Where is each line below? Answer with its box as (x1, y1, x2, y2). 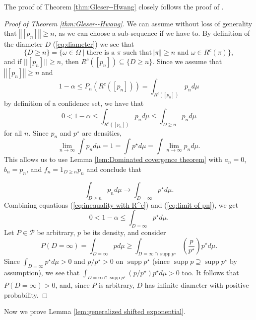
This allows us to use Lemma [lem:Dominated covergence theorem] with (4, 154, 222, 164)
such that (123, 49, 152, 57)
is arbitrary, (99, 279, 134, 290)
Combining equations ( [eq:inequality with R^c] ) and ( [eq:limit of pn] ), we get (4, 199, 239, 210)
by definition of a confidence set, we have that (4, 98, 144, 108)
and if (4, 56, 22, 67)
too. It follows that (182, 267, 239, 278)
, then (61, 56, 79, 67)
